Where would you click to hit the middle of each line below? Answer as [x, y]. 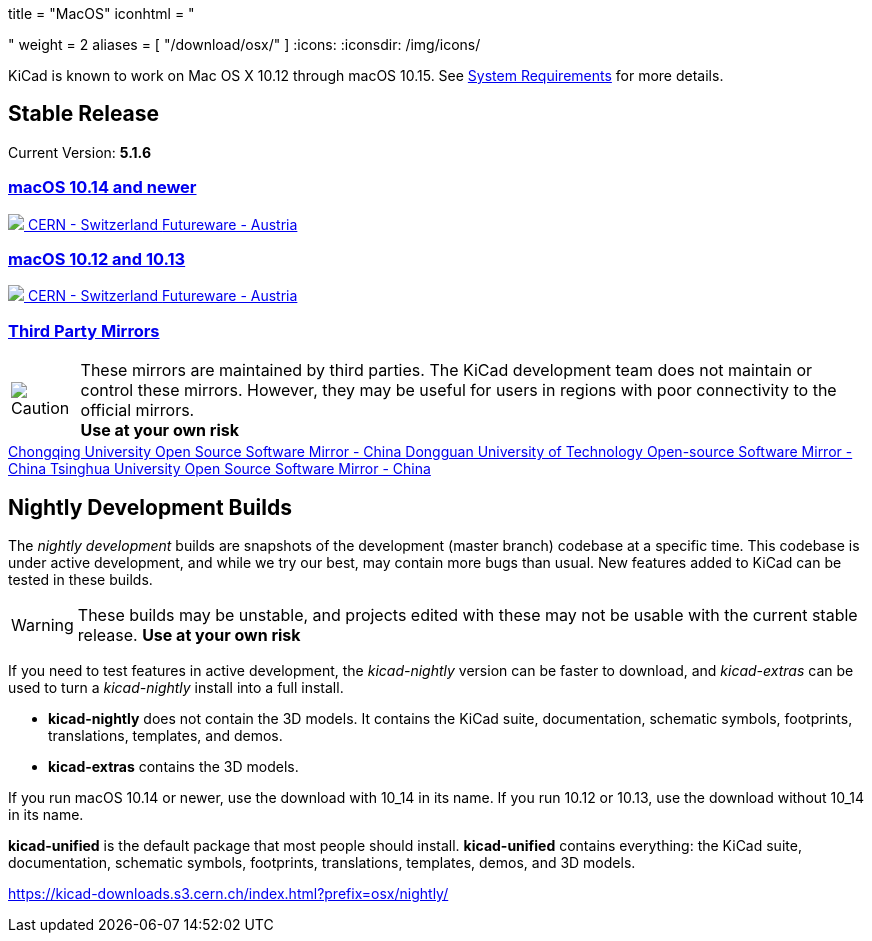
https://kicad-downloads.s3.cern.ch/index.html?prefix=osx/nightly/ [228, 893]
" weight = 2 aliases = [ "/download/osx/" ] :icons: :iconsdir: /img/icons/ [244, 44]
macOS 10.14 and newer [102, 187]
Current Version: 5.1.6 [79, 152]
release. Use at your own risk [189, 634]
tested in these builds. [80, 579]
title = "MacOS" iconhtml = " [101, 13]
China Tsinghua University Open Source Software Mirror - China [219, 469]
